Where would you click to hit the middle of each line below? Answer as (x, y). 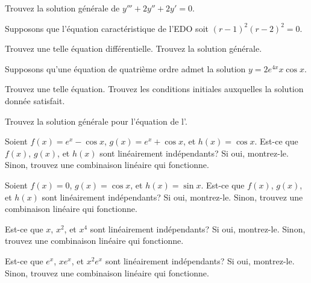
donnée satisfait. (35, 100)
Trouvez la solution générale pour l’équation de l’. (96, 121)
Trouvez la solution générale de (62, 8)
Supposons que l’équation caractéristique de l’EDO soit (107, 28)
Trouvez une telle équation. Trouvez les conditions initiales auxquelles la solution (154, 89)
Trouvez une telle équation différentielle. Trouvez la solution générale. (134, 48)
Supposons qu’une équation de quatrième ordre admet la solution (125, 68)
